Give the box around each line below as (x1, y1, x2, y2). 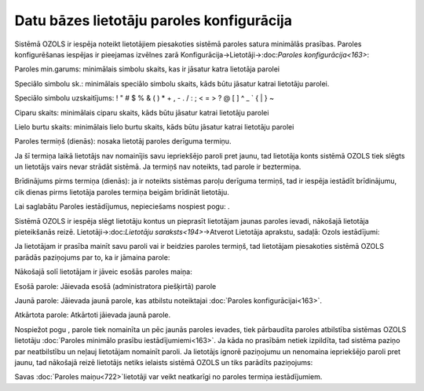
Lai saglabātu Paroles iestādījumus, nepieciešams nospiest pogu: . (14, 202, 230, 211)
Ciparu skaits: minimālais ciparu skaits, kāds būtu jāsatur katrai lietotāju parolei (14, 108, 269, 117)
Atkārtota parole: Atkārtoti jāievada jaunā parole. (14, 310, 171, 320)
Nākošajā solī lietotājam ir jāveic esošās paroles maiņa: (14, 267, 192, 276)
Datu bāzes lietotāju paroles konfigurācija (14, 12, 292, 29)
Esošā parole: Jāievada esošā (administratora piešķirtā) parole (14, 281, 217, 291)
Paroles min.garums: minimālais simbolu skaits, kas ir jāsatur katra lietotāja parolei (14, 64, 280, 74)
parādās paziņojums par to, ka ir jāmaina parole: (14, 252, 170, 262)
